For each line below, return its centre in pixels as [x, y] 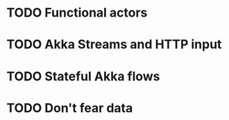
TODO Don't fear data [70, 108]
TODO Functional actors [77, 13]
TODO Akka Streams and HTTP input [114, 45]
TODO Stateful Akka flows [83, 76]
